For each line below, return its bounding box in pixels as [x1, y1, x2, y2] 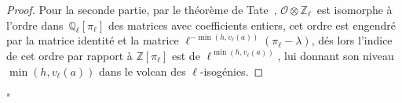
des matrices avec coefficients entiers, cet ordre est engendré [108, 16, 396, 33]
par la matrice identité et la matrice [6, 32, 179, 48]
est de [172, 47, 200, 63]
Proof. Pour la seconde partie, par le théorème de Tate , [6, 2, 277, 17]
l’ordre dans [6, 16, 64, 33]
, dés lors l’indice [311, 32, 393, 48]
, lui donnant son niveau [277, 47, 394, 63]
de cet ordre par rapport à [6, 47, 133, 63]
